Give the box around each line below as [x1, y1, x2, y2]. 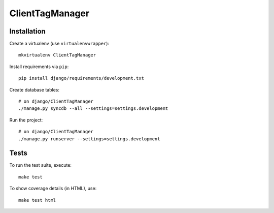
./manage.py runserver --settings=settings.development [18, 136, 160, 142]
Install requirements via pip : [9, 64, 69, 70]
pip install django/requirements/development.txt [18, 75, 145, 81]
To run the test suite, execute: [9, 162, 72, 168]
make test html [18, 197, 56, 203]
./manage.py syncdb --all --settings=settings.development [18, 106, 168, 111]
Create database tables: [9, 86, 60, 93]
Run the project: [9, 117, 43, 123]
